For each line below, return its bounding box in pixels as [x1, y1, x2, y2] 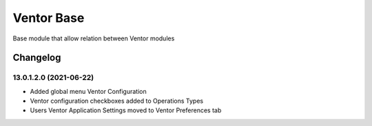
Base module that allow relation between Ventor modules [12, 34, 175, 42]
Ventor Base [12, 10, 85, 25]
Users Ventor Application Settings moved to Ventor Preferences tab [30, 106, 222, 114]
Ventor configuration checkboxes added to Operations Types [30, 97, 203, 105]
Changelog [12, 52, 61, 64]
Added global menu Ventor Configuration [30, 87, 147, 95]
